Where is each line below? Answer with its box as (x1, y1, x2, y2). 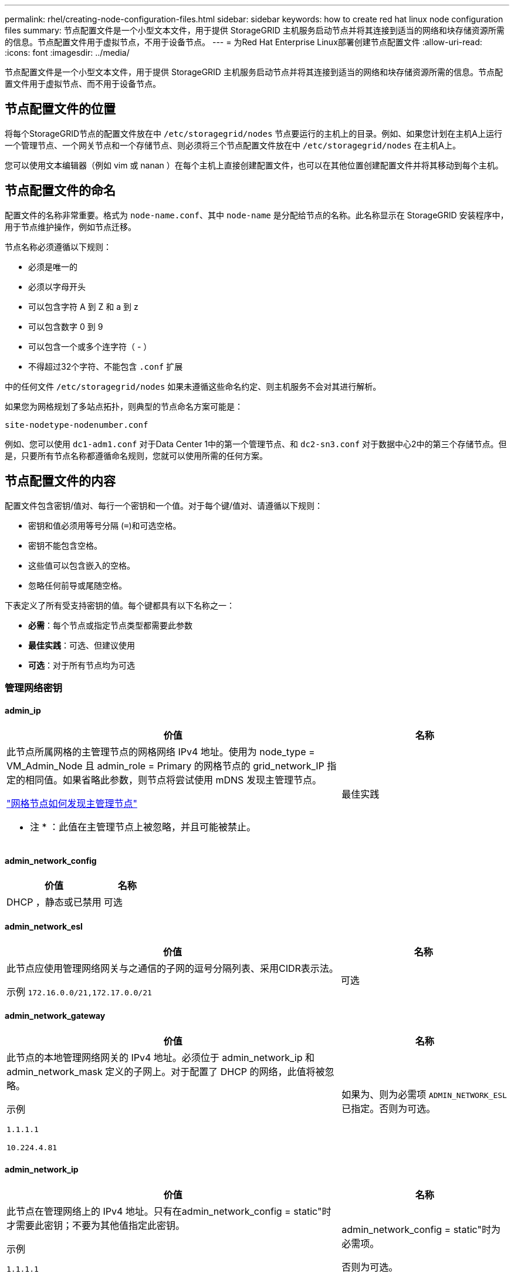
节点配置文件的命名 (5, 183, 116, 198)
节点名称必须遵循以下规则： (5, 241, 111, 252)
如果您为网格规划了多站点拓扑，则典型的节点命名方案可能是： (5, 401, 243, 411)
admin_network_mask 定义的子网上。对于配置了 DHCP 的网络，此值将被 (6, 1065, 325, 1077)
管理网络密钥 (5, 681, 63, 694)
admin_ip (5, 705, 41, 715)
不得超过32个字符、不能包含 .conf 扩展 (28, 361, 183, 371)
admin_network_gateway (5, 1011, 106, 1021)
